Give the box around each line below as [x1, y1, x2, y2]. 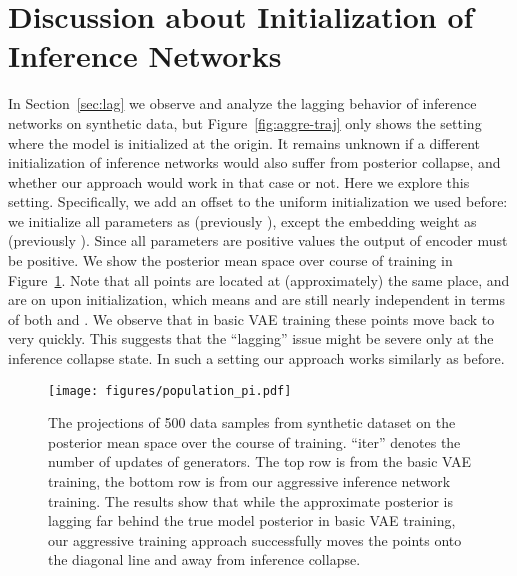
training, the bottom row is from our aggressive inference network [48, 471, 451, 492]
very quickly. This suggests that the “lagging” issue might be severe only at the [8, 328, 494, 349]
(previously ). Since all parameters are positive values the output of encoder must [8, 230, 508, 251]
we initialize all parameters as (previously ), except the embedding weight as [8, 210, 477, 231]
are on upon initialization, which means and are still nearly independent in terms [8, 289, 506, 310]
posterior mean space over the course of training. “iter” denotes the [48, 431, 461, 452]
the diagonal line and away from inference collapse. [48, 549, 361, 570]
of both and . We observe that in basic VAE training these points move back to [8, 308, 495, 329]
